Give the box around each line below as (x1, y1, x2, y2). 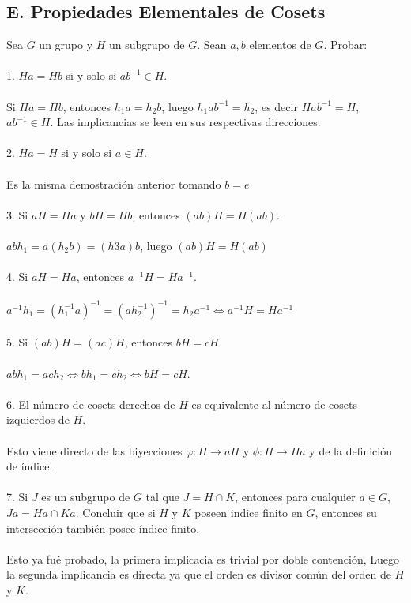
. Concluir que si (75, 504, 156, 520)
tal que (145, 489, 179, 505)
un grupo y (39, 36, 93, 53)
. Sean (197, 36, 227, 53)
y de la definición (309, 442, 392, 459)
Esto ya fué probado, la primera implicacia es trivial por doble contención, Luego (6, 550, 399, 567)
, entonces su (315, 504, 377, 520)
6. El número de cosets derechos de (6, 395, 175, 412)
